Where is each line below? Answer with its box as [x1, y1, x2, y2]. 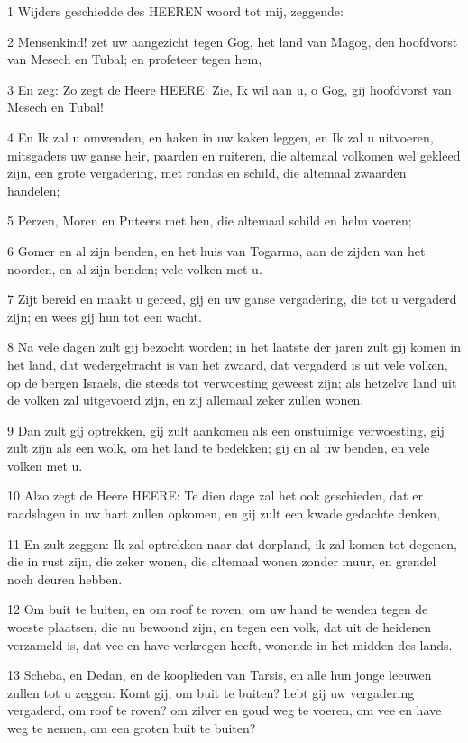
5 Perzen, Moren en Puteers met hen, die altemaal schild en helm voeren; [7, 211, 412, 230]
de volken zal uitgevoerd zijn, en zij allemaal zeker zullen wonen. [7, 390, 364, 409]
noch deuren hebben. [7, 569, 123, 588]
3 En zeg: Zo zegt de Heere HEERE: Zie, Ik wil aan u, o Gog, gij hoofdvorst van [7, 79, 452, 98]
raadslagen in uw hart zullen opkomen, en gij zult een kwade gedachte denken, [7, 504, 441, 523]
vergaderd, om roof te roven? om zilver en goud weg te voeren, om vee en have [7, 701, 442, 720]
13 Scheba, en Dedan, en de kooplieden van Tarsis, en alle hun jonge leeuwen [7, 665, 432, 684]
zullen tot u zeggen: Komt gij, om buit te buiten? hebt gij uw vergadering [7, 683, 415, 702]
